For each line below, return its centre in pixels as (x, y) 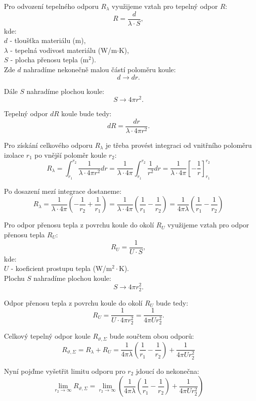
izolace (14, 155)
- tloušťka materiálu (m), (48, 40)
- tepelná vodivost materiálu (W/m (64, 50)
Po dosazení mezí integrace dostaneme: (63, 191)
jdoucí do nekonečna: (167, 371)
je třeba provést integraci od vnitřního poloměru (179, 145)
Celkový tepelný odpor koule (47, 336)
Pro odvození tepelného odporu (51, 6)
